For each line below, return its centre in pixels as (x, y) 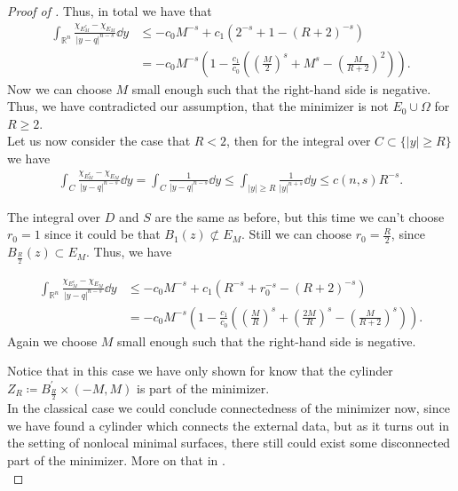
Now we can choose (59, 88)
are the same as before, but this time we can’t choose (300, 216)
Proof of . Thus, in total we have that (110, 11)
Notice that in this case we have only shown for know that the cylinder (200, 371)
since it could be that (103, 234)
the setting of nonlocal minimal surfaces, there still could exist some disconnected (229, 443)
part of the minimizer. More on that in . (116, 459)
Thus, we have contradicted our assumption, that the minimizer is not (198, 106)
